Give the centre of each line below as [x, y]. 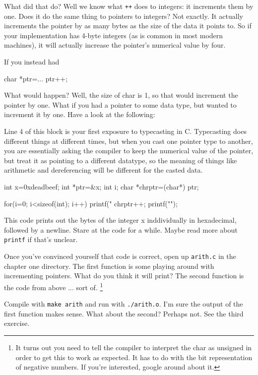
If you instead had [32, 62]
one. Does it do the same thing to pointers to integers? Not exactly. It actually [124, 16]
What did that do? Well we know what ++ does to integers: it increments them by [129, 6]
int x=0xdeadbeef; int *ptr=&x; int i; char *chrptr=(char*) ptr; [101, 186]
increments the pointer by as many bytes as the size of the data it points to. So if [128, 26]
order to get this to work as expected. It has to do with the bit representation [134, 357]
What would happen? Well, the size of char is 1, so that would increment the [121, 95]
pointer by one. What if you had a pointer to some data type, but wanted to [120, 104]
